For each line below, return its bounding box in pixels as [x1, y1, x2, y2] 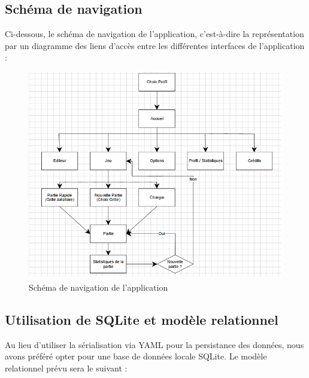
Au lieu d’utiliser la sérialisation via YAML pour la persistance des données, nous [5, 338, 304, 350]
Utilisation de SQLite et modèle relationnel [5, 310, 278, 329]
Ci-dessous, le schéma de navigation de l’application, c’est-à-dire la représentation [5, 28, 304, 40]
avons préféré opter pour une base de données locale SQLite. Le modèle [5, 350, 267, 362]
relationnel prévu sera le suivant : [5, 362, 128, 374]
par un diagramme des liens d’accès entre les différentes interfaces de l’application [5, 39, 305, 51]
